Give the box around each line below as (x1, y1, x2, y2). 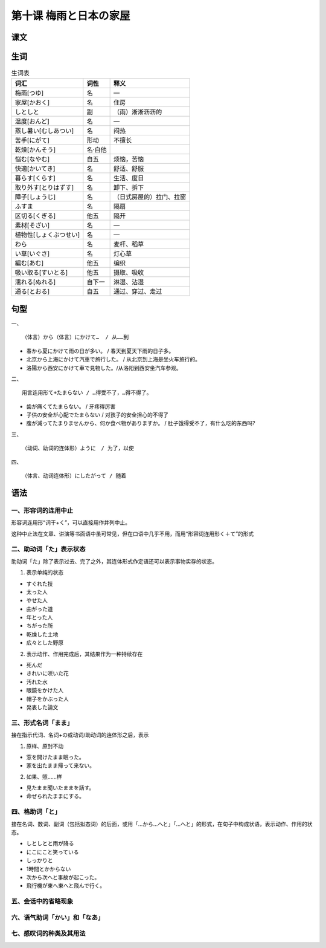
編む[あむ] (14, 259, 44, 267)
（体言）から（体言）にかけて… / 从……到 (22, 334, 129, 341)
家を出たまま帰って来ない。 (26, 762, 95, 769)
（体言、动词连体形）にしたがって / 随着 (22, 472, 127, 479)
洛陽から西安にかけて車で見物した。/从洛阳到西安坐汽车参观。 (26, 364, 182, 371)
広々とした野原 (26, 639, 63, 646)
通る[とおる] (14, 287, 50, 296)
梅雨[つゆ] (14, 89, 44, 97)
